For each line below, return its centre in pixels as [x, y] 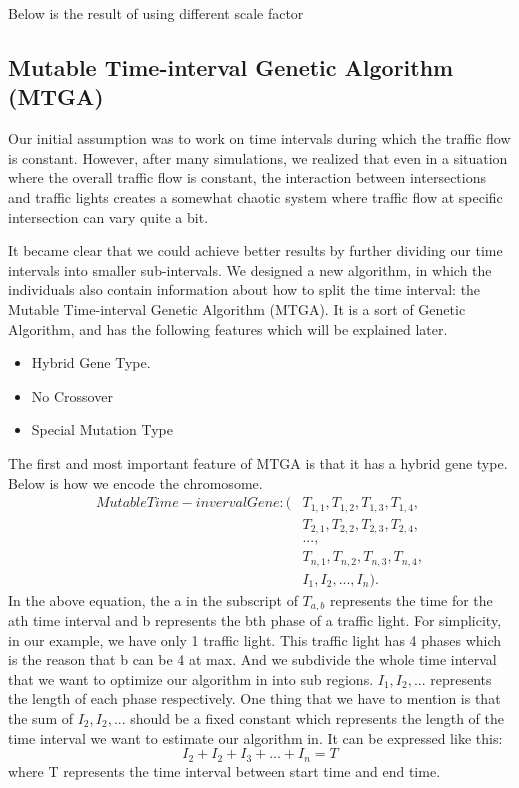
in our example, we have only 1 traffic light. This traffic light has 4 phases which [255, 639]
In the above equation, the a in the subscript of [153, 599]
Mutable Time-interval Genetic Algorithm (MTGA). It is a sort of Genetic [237, 308]
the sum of [41, 718]
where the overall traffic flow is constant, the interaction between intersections [247, 177]
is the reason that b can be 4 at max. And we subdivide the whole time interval [252, 659]
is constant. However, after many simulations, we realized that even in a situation [258, 157]
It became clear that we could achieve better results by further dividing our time [255, 250]
